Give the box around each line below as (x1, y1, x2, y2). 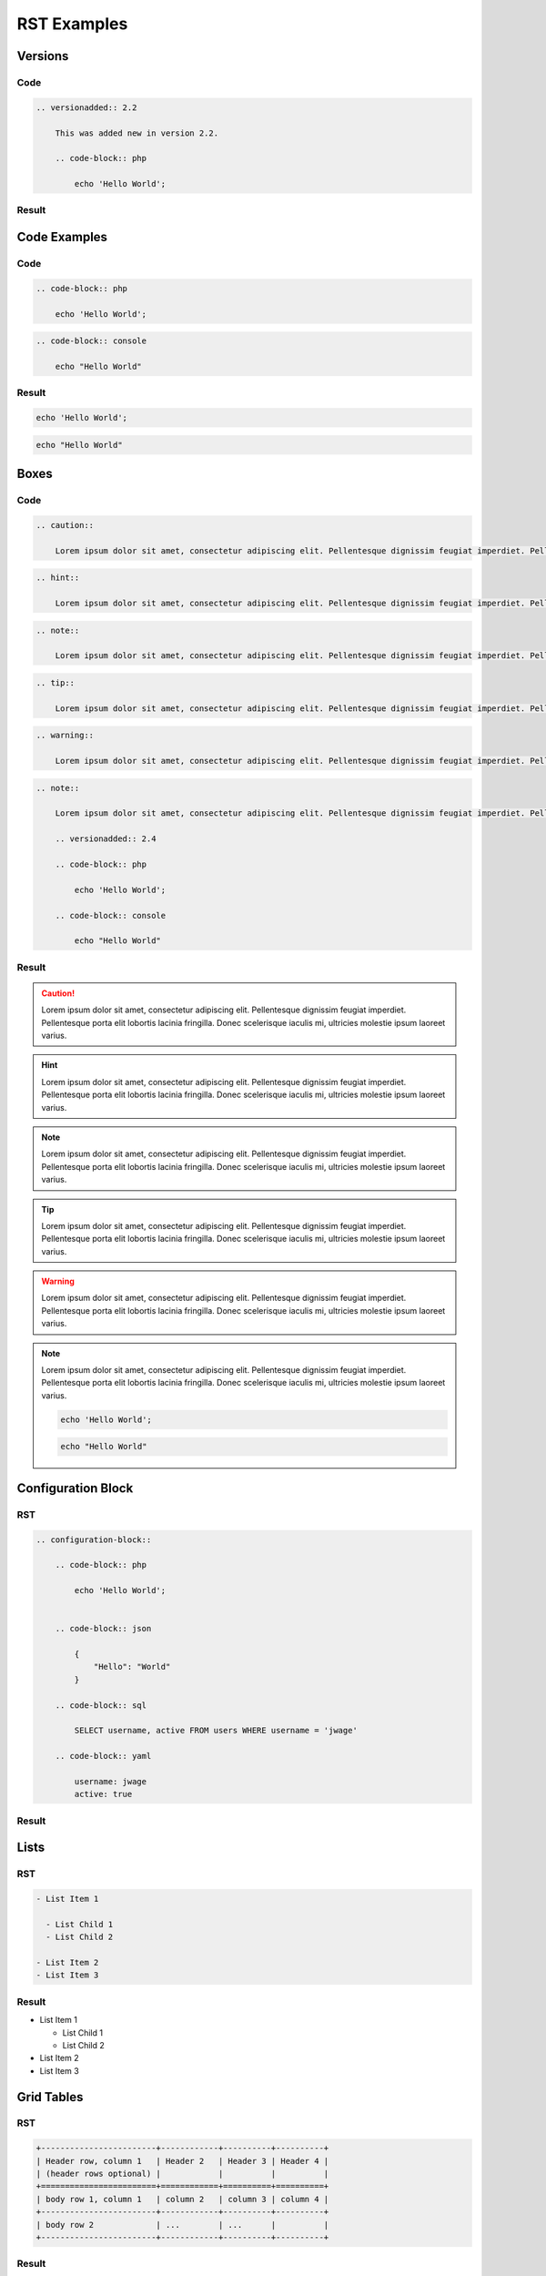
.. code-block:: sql (55, 1700, 147, 1711)
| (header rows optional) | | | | (35, 2169, 329, 2179)
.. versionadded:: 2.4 (55, 834, 157, 844)
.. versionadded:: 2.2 (35, 102, 137, 113)
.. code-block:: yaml (55, 1751, 152, 1762)
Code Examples (16, 229, 108, 245)
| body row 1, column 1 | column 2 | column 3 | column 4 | (35, 2194, 329, 2204)
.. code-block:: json (55, 1623, 152, 1634)
